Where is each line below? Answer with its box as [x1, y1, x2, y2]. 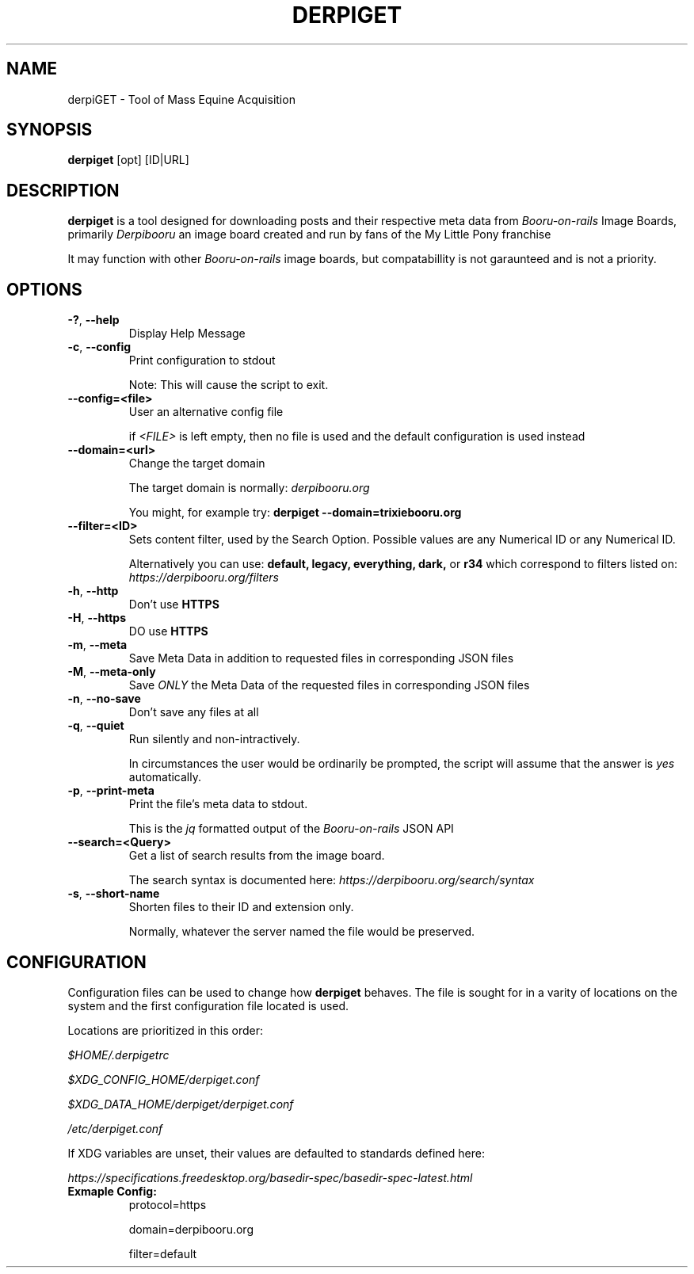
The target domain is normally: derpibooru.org [128, 481, 370, 495]
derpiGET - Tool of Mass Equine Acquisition [67, 92, 296, 106]
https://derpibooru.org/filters [128, 570, 279, 585]
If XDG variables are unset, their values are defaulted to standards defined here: [67, 1146, 485, 1160]
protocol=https [128, 1197, 207, 1211]
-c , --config [67, 340, 132, 354]
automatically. [128, 770, 202, 784]
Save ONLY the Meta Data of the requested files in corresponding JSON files [128, 678, 530, 692]
